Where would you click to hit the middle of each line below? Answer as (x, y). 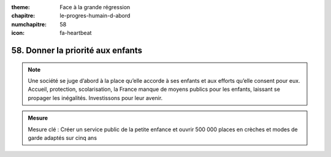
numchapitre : (29, 24)
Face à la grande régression (95, 7)
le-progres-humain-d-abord (95, 16)
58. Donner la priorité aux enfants (77, 50)
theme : (21, 7)
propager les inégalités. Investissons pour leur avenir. (95, 98)
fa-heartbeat (76, 33)
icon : (18, 33)
